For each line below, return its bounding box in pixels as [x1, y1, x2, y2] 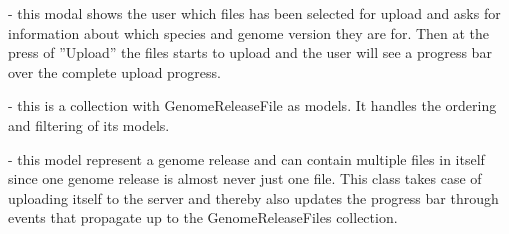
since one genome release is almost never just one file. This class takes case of [8, 168, 482, 189]
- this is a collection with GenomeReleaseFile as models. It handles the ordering [8, 95, 497, 116]
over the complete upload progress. [8, 61, 221, 82]
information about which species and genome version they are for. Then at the [8, 22, 490, 43]
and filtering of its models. [8, 114, 170, 135]
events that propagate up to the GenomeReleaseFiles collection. [8, 207, 398, 228]
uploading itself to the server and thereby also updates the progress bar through [8, 187, 499, 208]
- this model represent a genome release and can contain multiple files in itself [8, 148, 485, 169]
